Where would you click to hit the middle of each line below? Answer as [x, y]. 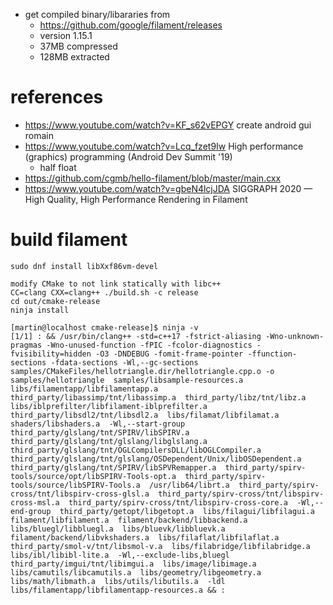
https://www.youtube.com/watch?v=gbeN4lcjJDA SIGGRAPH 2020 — [168, 188]
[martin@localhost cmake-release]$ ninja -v [104, 327]
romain [39, 135]
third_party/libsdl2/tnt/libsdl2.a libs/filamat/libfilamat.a [145, 415]
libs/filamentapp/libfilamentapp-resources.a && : [118, 590]
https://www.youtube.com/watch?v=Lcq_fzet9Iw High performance [164, 146]
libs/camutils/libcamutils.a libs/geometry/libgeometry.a [136, 572]
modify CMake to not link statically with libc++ [116, 284]
